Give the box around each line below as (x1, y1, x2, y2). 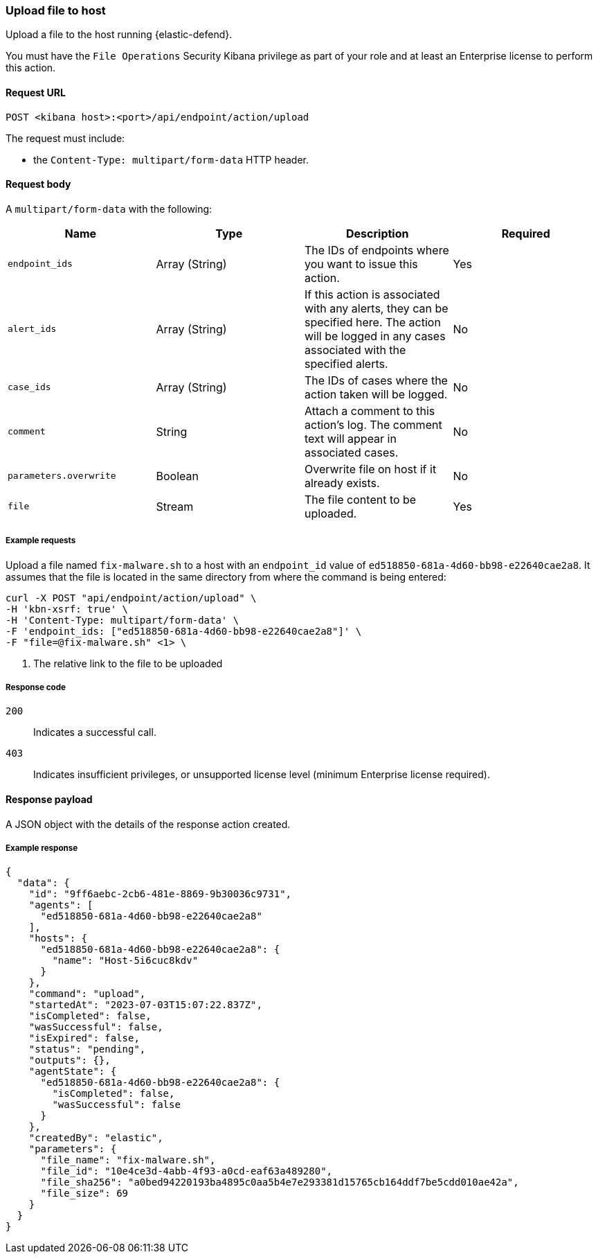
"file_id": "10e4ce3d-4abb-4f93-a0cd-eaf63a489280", (40, 1165, 333, 1177)
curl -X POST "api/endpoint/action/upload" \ (6, 592, 257, 604)
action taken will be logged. (305, 387, 448, 401)
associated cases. (305, 445, 399, 459)
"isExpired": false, (28, 1032, 140, 1044)
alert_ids (8, 324, 57, 335)
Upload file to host (6, 3, 106, 17)
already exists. (305, 475, 380, 490)
